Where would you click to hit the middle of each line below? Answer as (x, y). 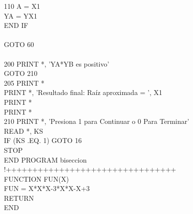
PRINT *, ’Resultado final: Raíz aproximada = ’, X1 (83, 92)
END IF (16, 25)
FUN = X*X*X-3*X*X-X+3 (47, 188)
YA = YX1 (21, 15)
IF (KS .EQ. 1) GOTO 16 (43, 140)
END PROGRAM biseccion (45, 159)
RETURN (19, 198)
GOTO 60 (19, 44)
